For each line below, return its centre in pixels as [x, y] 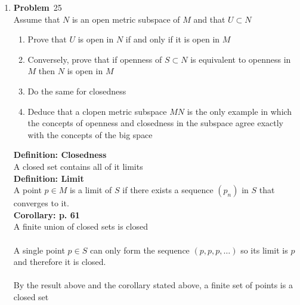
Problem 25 [38, 7]
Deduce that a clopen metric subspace [97, 111]
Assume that [37, 19]
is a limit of [91, 190]
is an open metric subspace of [126, 19]
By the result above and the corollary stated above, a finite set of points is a [153, 285]
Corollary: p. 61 [47, 214]
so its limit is [264, 250]
